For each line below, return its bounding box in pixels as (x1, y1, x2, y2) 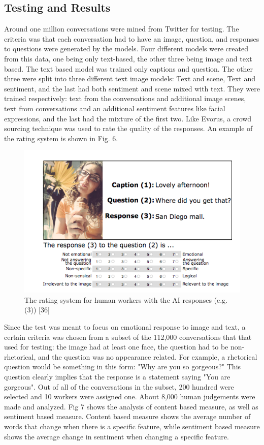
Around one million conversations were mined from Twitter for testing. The (4, 23, 239, 34)
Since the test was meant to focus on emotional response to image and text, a (4, 321, 246, 332)
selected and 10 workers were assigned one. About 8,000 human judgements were (4, 391, 255, 402)
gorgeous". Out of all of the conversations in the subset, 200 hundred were (4, 381, 234, 392)
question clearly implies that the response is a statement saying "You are (4, 371, 230, 382)
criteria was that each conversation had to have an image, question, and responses (4, 33, 259, 44)
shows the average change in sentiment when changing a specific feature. (4, 431, 229, 441)
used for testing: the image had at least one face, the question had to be (4, 341, 228, 352)
